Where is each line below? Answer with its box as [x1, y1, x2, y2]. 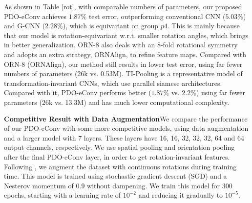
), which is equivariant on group [63, 20, 159, 31]
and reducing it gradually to [138, 190, 223, 200]
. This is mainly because [167, 20, 240, 31]
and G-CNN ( [4, 20, 45, 31]
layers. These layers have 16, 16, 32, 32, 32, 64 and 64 [84, 132, 244, 142]
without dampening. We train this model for [87, 180, 220, 190]
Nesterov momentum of [4, 180, 74, 190]
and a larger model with [4, 132, 76, 142]
